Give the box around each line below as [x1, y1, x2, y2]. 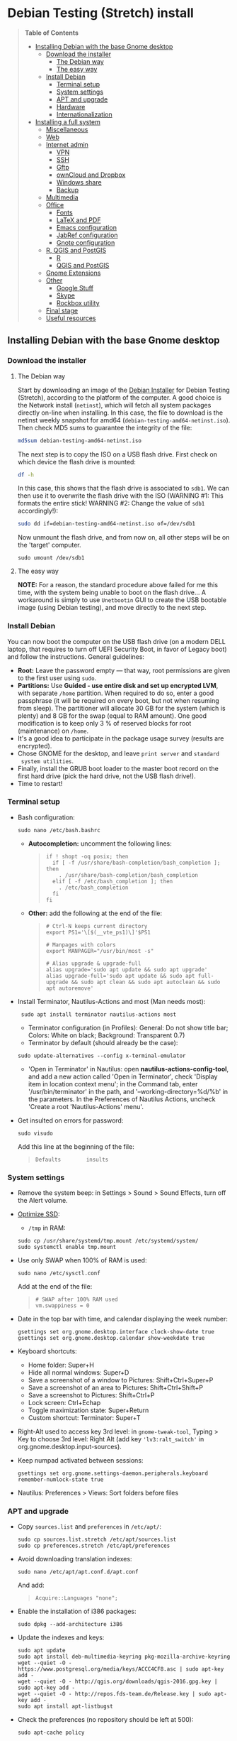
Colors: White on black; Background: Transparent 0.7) [28, 1031, 185, 1039]
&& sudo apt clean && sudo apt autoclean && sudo [71, 978, 221, 986]
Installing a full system [35, 117, 100, 126]
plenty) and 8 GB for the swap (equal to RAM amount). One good [17, 711, 207, 720]
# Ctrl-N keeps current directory [45, 922, 148, 929]
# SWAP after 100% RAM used [35, 1296, 118, 1304]
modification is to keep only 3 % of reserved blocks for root [17, 719, 192, 727]
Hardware [56, 102, 86, 111]
